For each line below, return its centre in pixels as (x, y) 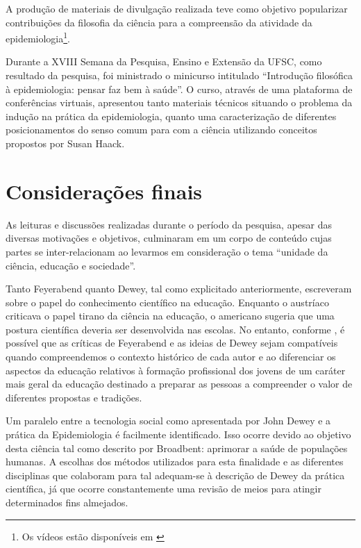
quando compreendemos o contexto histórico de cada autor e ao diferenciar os (171, 357)
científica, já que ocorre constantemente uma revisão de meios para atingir (163, 489)
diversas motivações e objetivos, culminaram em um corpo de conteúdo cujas (169, 238)
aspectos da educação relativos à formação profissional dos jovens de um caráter (176, 370)
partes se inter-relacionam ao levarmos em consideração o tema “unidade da (167, 251)
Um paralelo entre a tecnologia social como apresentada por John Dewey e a (168, 421)
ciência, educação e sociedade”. (71, 265)
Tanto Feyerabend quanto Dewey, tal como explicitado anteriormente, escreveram (179, 289)
